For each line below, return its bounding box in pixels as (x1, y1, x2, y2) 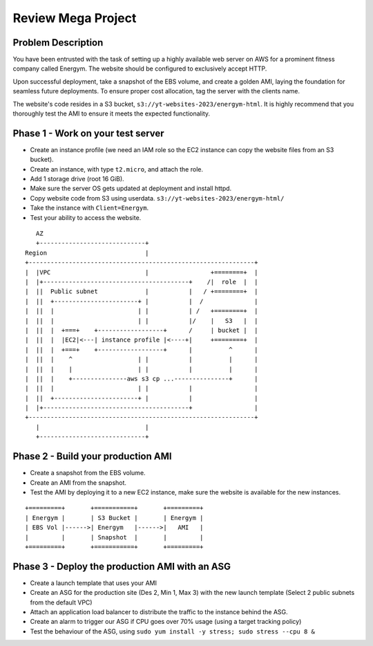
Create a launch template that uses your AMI (30, 578, 157, 587)
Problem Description (12, 37, 104, 48)
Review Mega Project (12, 10, 137, 26)
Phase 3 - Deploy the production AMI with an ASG (12, 560, 231, 572)
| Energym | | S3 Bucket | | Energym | (25, 514, 204, 522)
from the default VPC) (30, 598, 93, 607)
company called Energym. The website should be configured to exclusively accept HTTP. (12, 64, 267, 73)
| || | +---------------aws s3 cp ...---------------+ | (25, 374, 258, 382)
